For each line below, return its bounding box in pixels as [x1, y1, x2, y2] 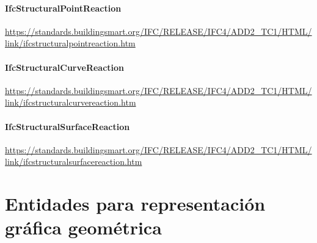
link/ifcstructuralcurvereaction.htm [5, 96, 136, 109]
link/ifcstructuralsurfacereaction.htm [5, 155, 142, 168]
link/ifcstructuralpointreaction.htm [5, 37, 136, 49]
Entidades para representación [5, 191, 266, 216]
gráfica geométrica [5, 215, 162, 240]
